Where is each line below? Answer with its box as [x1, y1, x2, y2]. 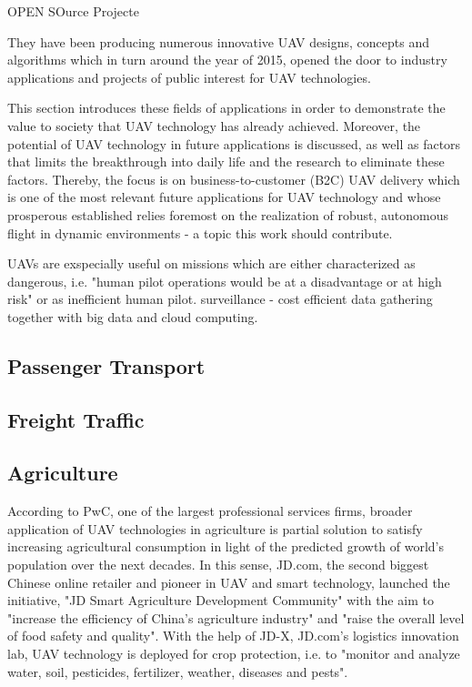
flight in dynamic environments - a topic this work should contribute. [7, 223, 393, 242]
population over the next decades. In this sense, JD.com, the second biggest [7, 555, 429, 574]
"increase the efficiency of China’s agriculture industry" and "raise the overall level [7, 608, 465, 627]
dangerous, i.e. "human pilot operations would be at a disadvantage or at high [7, 271, 442, 290]
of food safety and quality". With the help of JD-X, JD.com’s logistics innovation [7, 626, 459, 645]
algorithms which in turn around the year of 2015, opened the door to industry [7, 50, 447, 69]
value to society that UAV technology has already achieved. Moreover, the [7, 116, 421, 135]
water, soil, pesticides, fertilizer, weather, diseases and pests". [7, 662, 348, 681]
